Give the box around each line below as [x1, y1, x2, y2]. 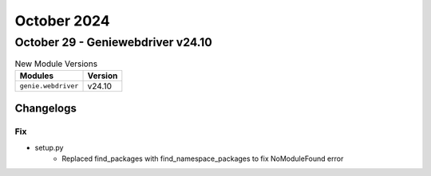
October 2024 [14, 12, 111, 29]
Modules [19, 70, 54, 81]
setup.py [34, 143, 64, 152]
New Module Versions [14, 58, 98, 69]
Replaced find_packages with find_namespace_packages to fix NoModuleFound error [61, 154, 344, 163]
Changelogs [14, 102, 77, 115]
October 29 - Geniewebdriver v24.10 [14, 35, 213, 49]
